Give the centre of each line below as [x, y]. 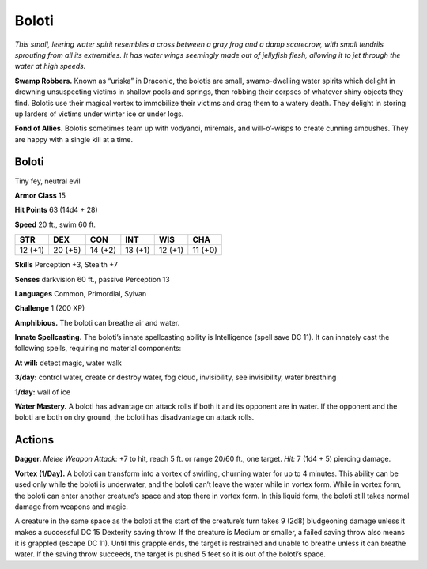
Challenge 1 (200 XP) [50, 308]
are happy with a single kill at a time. [74, 139]
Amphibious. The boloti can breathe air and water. [97, 322]
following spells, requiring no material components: [98, 349]
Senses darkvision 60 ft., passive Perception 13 [92, 279]
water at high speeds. [50, 66]
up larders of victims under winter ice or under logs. [99, 114]
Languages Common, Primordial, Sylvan [81, 293]
